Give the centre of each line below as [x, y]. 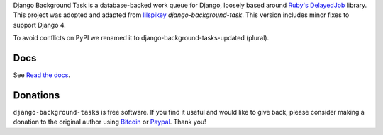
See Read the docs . [42, 75]
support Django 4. [40, 25]
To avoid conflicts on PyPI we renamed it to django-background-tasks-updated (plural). [141, 38]
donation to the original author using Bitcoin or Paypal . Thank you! [110, 122]
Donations [37, 95]
